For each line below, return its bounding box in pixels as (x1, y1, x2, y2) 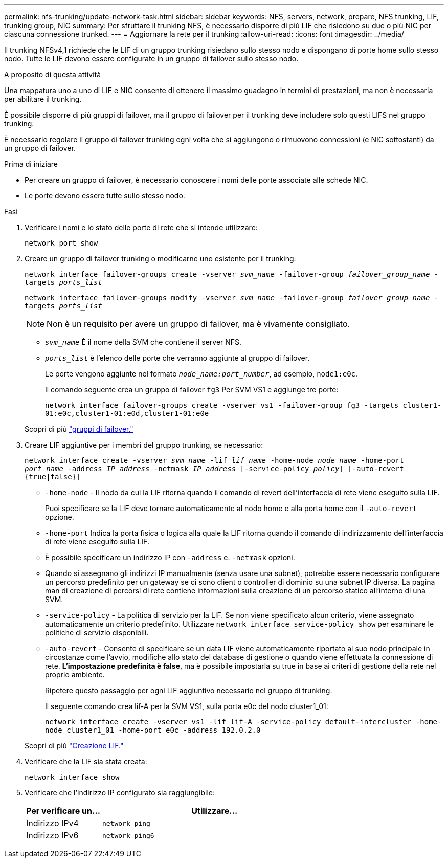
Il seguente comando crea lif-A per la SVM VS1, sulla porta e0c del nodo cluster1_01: (45, 702, 328, 711)
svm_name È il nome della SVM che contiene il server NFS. (45, 338, 242, 346)
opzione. (45, 513, 74, 521)
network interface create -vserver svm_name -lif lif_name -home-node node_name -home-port (25, 456, 404, 465)
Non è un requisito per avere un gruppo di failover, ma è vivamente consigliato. (47, 319, 350, 329)
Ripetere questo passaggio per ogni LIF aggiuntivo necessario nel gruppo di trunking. (45, 686, 332, 695)
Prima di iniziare (4, 160, 58, 168)
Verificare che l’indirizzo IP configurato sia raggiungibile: (25, 788, 215, 797)
